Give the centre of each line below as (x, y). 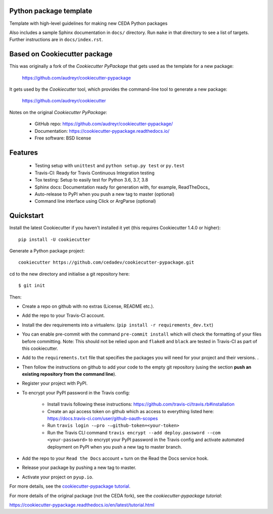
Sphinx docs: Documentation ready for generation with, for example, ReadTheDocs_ (122, 187)
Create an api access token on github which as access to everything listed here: (131, 411)
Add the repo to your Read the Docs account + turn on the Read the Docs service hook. (115, 458)
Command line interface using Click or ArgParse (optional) (95, 201)
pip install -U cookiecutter (54, 239)
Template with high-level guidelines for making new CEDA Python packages (88, 23)
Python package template (51, 11)
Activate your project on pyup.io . (58, 477)
